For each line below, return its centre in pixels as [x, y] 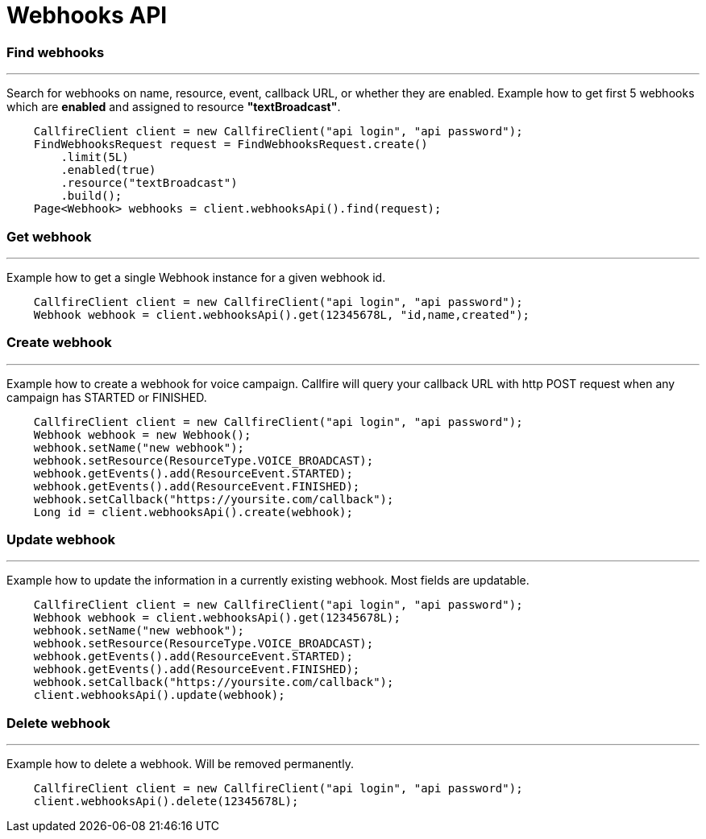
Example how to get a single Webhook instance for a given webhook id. [196, 277]
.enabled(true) [108, 170]
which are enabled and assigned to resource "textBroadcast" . [174, 107]
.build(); [91, 196]
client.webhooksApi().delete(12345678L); [166, 802]
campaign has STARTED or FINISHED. [107, 397]
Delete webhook [58, 723]
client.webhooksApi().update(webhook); [159, 695]
